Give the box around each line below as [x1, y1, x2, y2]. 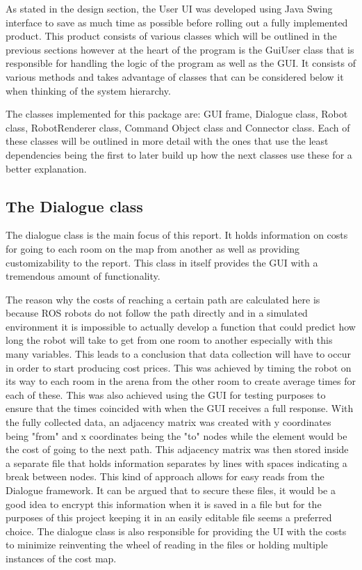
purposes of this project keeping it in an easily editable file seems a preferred [6, 510, 332, 525]
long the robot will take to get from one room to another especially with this [6, 333, 333, 347]
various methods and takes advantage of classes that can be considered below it [6, 69, 344, 84]
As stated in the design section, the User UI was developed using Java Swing [6, 1, 333, 15]
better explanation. [6, 161, 87, 175]
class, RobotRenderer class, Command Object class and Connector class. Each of [6, 120, 350, 134]
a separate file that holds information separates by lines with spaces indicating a [6, 455, 347, 470]
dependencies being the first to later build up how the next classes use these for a [6, 147, 352, 161]
